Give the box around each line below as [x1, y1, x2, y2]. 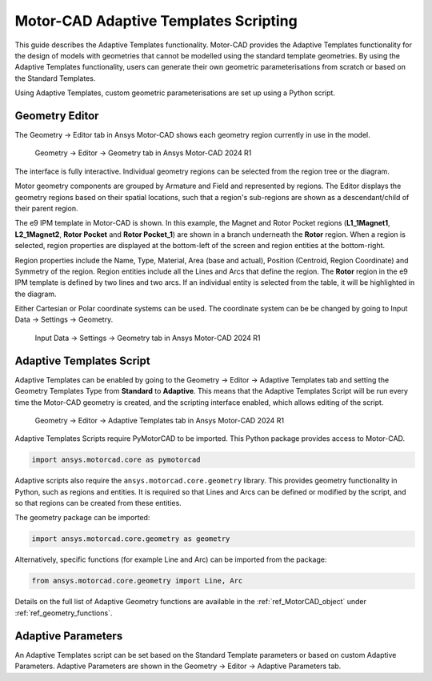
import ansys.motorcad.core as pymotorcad [31, 455, 201, 464]
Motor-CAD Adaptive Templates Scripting [14, 12, 298, 30]
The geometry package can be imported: [14, 513, 150, 523]
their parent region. [14, 203, 79, 213]
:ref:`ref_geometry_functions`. [14, 608, 113, 618]
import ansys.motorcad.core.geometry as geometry [31, 535, 230, 543]
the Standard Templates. [14, 73, 96, 83]
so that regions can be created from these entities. [14, 499, 182, 508]
